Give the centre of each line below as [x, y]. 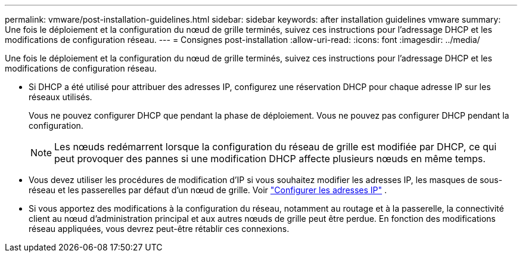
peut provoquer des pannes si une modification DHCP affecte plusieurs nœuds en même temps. [270, 159]
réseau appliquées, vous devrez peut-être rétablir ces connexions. [159, 229]
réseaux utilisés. [60, 97]
